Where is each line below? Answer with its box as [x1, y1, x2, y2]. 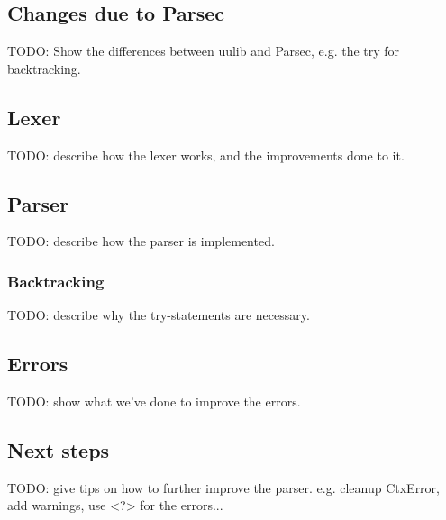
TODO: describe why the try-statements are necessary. [7, 306, 310, 324]
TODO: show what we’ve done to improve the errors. [7, 392, 301, 410]
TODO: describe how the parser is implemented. [7, 232, 275, 251]
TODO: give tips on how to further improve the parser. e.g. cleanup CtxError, [7, 478, 440, 497]
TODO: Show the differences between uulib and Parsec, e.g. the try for [7, 41, 400, 60]
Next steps [7, 435, 110, 463]
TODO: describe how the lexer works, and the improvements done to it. [7, 145, 405, 164]
